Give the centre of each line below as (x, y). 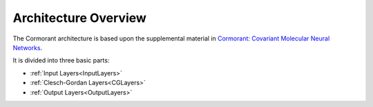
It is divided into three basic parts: (61, 60)
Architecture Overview (79, 18)
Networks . (28, 47)
